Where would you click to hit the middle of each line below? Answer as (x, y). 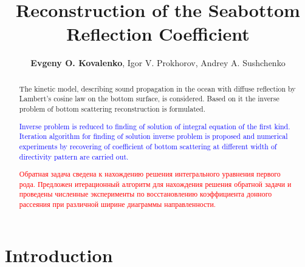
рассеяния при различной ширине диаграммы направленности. (118, 204)
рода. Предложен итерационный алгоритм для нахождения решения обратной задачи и (155, 184)
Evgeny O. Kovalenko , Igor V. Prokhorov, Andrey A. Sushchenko (158, 63)
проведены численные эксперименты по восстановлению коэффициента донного (146, 194)
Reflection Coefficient (158, 34)
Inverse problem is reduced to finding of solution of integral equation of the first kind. (155, 126)
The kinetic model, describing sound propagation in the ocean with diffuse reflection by (157, 88)
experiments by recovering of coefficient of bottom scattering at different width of (148, 146)
